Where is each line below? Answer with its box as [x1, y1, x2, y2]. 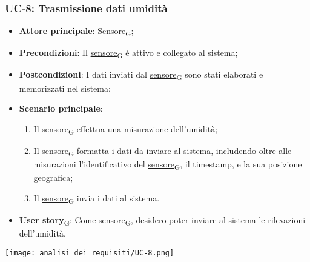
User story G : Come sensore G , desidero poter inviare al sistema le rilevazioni [19, 213, 306, 227]
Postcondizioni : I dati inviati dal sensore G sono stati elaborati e [19, 68, 263, 82]
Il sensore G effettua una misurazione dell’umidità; [33, 122, 218, 136]
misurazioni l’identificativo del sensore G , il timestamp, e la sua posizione [33, 158, 302, 172]
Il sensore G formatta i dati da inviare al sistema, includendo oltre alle [33, 144, 292, 158]
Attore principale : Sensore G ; [19, 24, 134, 39]
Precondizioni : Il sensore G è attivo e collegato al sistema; [19, 46, 238, 61]
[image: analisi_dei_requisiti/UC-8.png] [5, 248, 174, 257]
